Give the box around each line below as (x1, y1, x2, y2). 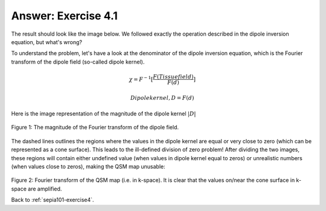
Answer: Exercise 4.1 (11, 9, 118, 22)
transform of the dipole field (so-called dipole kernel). (11, 58, 145, 65)
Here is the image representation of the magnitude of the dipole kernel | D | (11, 110, 196, 117)
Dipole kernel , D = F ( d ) (130, 94, 194, 101)
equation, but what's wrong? (11, 38, 83, 45)
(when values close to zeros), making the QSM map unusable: (11, 163, 165, 170)
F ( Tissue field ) (153, 73, 194, 80)
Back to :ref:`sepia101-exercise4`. (11, 196, 94, 204)
